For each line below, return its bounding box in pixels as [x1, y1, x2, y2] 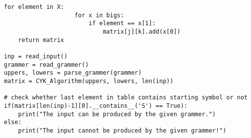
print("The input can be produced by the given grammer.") [18, 110, 216, 118]
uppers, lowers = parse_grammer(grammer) [4, 69, 142, 77]
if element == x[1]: [88, 20, 156, 27]
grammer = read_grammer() [4, 61, 89, 68]
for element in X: [4, 3, 64, 10]
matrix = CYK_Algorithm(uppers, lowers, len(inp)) [4, 77, 174, 85]
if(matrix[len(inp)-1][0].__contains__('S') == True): [4, 102, 188, 109]
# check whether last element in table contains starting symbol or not [4, 94, 248, 101]
